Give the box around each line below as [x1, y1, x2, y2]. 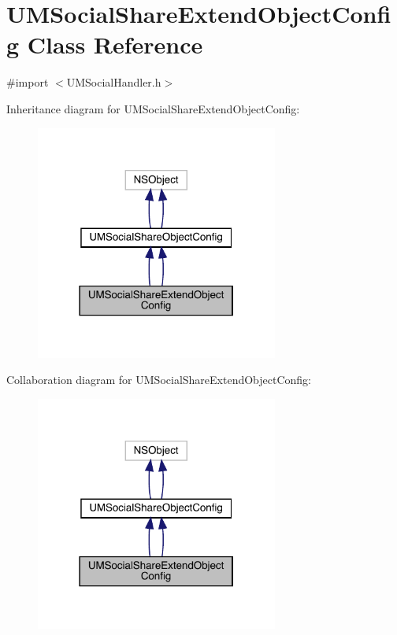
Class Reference [27, 28, 203, 61]
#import [6, 74, 49, 90]
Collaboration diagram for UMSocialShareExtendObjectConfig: [6, 371, 312, 388]
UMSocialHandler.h [66, 74, 161, 90]
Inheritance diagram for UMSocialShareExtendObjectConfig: [6, 100, 300, 116]
